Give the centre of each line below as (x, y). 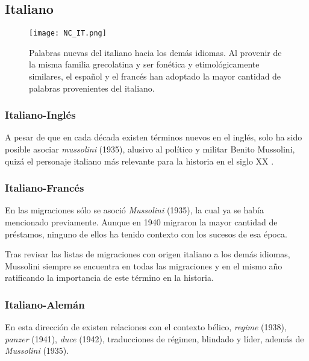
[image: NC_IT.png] (68, 33)
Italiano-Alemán (45, 304)
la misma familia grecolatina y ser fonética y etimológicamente (144, 64)
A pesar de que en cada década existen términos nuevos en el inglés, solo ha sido (154, 137)
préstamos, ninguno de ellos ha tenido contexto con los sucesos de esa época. (146, 234)
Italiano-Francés (45, 188)
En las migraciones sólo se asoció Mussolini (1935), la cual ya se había (134, 210)
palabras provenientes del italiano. (92, 88)
